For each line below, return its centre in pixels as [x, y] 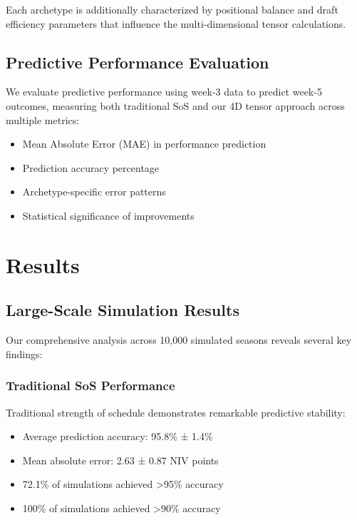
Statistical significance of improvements [108, 215]
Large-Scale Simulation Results [123, 310]
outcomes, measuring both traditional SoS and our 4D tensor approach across [175, 105]
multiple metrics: [43, 119]
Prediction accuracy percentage [91, 167]
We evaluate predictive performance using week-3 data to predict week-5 [164, 92]
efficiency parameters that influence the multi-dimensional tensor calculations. [176, 23]
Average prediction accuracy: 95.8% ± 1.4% [118, 436]
